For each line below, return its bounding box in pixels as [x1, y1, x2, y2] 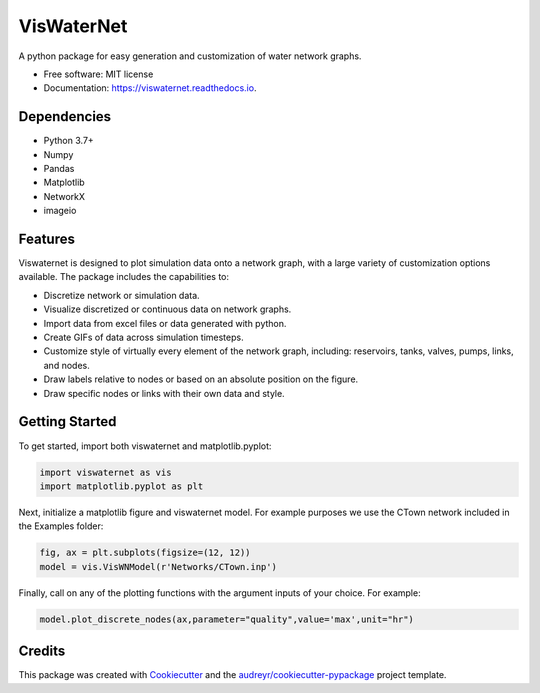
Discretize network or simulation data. [43, 289, 200, 301]
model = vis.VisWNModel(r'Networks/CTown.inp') [39, 561, 277, 572]
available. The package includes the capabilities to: [18, 271, 230, 283]
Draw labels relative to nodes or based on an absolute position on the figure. [43, 373, 359, 385]
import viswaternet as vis [39, 466, 172, 478]
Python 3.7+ [43, 135, 94, 147]
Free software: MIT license [43, 68, 154, 80]
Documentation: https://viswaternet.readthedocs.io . [43, 82, 257, 94]
